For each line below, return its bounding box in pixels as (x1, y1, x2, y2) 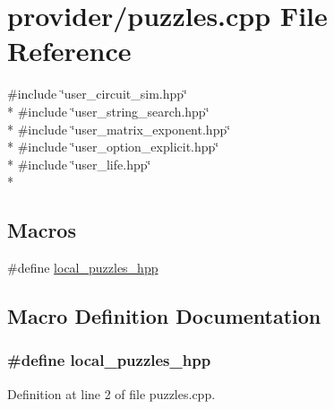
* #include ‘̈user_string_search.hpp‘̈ (7, 101, 210, 120)
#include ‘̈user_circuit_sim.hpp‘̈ (7, 84, 187, 103)
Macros (7, 216, 76, 244)
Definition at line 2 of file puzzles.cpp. (7, 384, 216, 403)
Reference (7, 32, 132, 69)
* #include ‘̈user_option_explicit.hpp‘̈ (7, 137, 219, 156)
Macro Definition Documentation (7, 302, 321, 330)
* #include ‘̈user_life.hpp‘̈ (7, 154, 151, 173)
